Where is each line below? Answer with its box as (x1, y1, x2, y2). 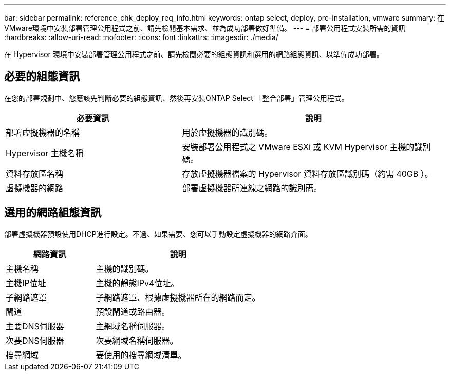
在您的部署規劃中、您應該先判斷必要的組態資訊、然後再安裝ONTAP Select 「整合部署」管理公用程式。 (4, 93, 349, 102)
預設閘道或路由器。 (96, 306, 170, 317)
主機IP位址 (6, 277, 46, 288)
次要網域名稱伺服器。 (96, 335, 178, 346)
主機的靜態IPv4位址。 (96, 277, 179, 288)
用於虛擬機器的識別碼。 (182, 127, 273, 138)
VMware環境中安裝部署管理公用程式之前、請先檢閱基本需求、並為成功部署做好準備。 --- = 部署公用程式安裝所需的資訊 (4, 24, 406, 32)
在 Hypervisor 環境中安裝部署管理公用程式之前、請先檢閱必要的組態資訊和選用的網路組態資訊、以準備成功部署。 (4, 50, 384, 59)
